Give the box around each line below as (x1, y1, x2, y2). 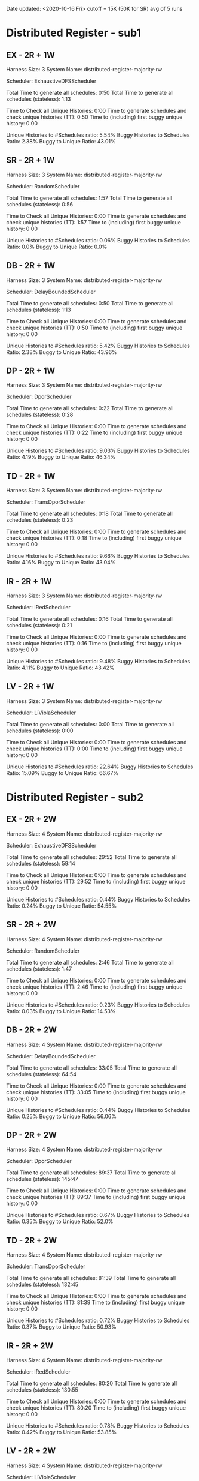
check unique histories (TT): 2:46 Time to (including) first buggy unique (6, 983, 183, 990)
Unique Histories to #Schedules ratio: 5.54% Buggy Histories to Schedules (6, 131, 190, 139)
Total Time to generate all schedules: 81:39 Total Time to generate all (6, 1275, 176, 1282)
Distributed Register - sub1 (6, 26, 142, 40)
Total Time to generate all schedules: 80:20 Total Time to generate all (6, 1380, 177, 1387)
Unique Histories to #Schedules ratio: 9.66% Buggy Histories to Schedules (6, 552, 190, 560)
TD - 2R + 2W (6, 1235, 57, 1245)
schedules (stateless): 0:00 (6, 727, 74, 734)
